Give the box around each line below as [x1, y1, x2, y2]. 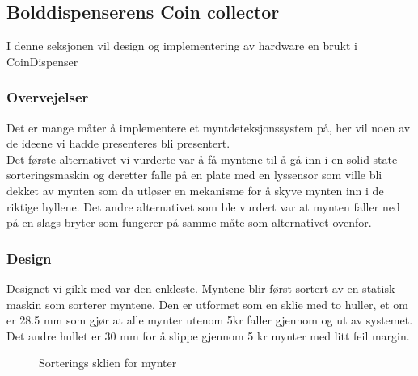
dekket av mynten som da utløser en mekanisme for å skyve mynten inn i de [6, 182, 384, 198]
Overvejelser [6, 87, 89, 107]
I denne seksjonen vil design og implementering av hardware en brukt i [6, 37, 357, 54]
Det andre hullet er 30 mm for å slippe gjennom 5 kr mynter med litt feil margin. [6, 327, 410, 344]
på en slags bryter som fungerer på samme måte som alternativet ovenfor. [6, 214, 372, 231]
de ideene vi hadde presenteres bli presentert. [6, 135, 230, 152]
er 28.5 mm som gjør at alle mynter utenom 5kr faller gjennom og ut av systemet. [6, 311, 413, 328]
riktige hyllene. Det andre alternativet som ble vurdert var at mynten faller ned [6, 198, 400, 215]
